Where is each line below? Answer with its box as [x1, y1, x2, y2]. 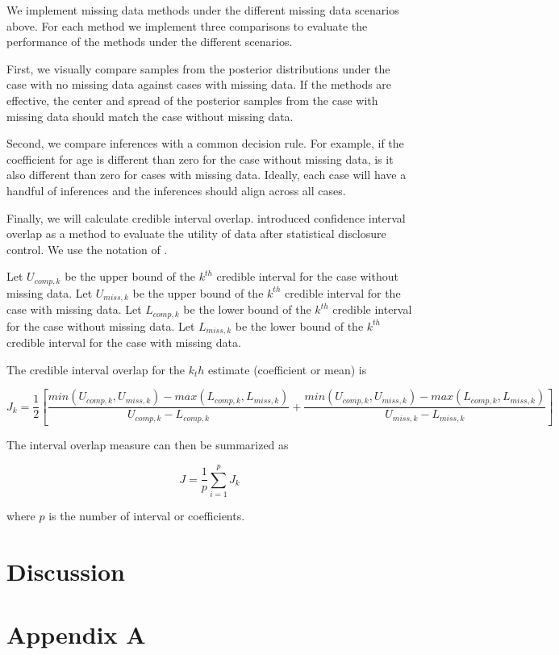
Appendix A [6, 618, 146, 651]
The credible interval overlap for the [6, 361, 186, 378]
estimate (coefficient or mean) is [208, 361, 367, 378]
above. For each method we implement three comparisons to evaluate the [6, 17, 368, 34]
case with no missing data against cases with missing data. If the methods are [6, 76, 392, 93]
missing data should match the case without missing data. [6, 107, 294, 124]
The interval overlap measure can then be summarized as [6, 436, 289, 453]
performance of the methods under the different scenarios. [6, 33, 293, 50]
